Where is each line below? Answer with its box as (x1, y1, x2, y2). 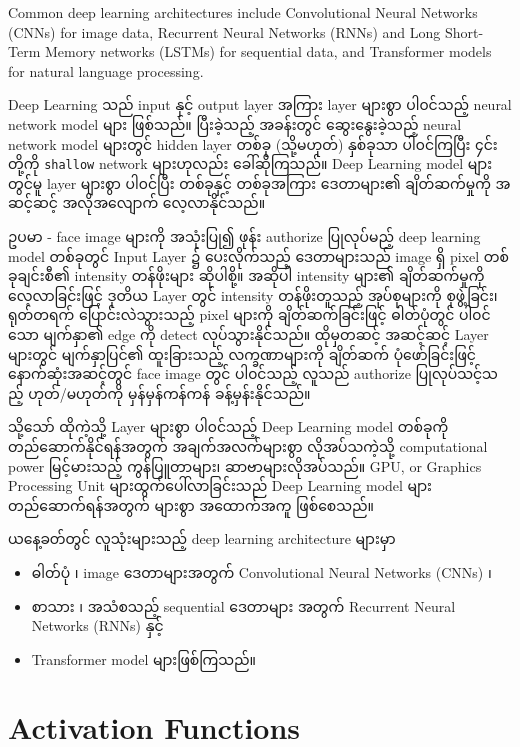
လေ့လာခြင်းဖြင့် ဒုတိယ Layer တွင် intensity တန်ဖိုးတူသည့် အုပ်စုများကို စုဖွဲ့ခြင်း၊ (8, 284, 498, 305)
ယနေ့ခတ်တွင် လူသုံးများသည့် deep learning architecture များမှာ (8, 528, 396, 549)
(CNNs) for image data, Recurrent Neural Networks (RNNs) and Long (8, 21, 441, 42)
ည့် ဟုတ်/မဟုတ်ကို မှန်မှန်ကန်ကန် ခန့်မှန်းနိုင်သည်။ (8, 382, 311, 403)
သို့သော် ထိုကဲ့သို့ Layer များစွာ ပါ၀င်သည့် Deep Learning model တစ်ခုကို (8, 416, 449, 437)
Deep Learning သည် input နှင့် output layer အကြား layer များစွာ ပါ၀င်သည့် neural (8, 94, 512, 115)
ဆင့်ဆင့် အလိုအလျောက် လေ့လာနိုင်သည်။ (8, 192, 266, 213)
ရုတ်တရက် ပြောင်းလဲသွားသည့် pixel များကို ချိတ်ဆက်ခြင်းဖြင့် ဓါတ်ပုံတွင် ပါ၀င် (8, 304, 491, 325)
